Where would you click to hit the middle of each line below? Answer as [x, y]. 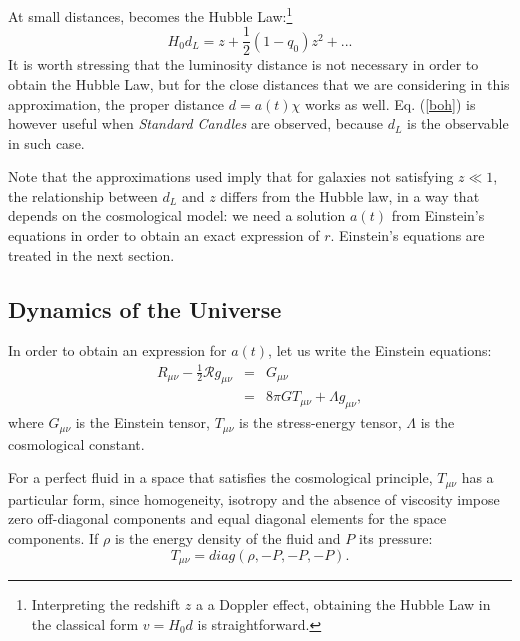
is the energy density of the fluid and [227, 537]
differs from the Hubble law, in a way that [350, 195]
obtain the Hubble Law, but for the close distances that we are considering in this [259, 83]
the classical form [85, 623]
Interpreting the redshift [106, 603]
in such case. [46, 142]
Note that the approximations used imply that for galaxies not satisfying [231, 176]
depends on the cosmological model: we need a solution [177, 215]
